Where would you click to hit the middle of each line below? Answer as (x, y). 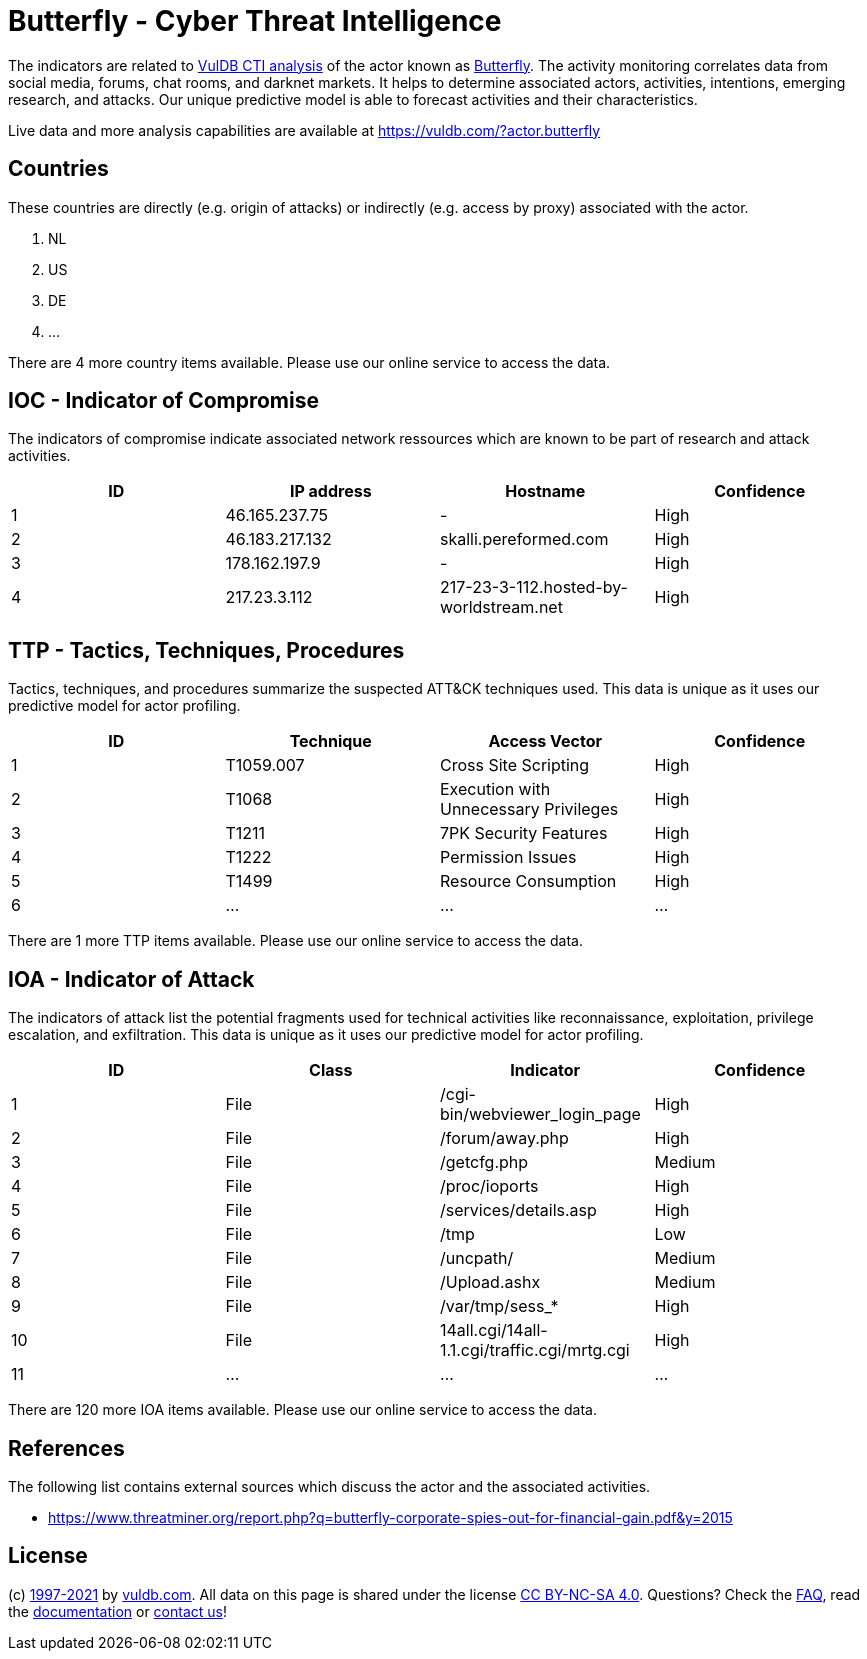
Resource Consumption (528, 881)
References (66, 1448)
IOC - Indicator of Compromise (163, 401)
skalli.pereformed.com (524, 539)
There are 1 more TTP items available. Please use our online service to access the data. (295, 941)
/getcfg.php (484, 1162)
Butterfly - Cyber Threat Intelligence (255, 21)
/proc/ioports (489, 1186)
